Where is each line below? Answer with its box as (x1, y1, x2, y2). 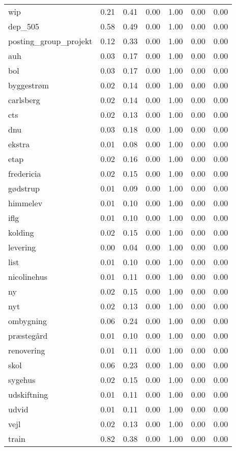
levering (8, 241, 36, 253)
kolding (8, 227, 34, 238)
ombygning (8, 315, 47, 327)
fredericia (8, 168, 41, 179)
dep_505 (8, 20, 39, 32)
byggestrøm (8, 79, 49, 91)
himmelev (8, 197, 43, 209)
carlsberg (8, 94, 40, 106)
